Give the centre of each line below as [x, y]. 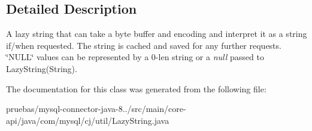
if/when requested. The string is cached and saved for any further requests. [144, 45]
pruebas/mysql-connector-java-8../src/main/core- [96, 109]
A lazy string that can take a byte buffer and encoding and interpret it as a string [157, 34]
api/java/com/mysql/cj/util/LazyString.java [88, 120]
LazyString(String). [42, 68]
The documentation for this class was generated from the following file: [136, 88]
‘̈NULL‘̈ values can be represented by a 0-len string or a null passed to [135, 57]
